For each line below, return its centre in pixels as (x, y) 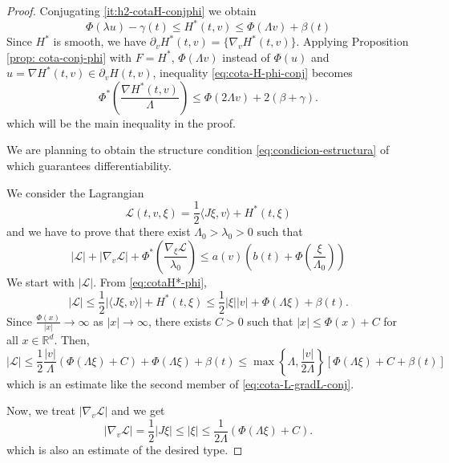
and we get (138, 410)
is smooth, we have (100, 41)
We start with (40, 281)
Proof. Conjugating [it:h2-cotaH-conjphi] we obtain (131, 10)
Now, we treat (41, 410)
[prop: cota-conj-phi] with (69, 57)
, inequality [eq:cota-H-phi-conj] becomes (253, 73)
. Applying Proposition (352, 41)
